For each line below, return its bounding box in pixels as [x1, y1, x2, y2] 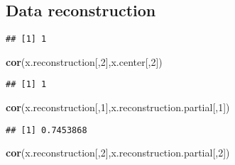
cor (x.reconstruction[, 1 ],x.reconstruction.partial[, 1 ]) [6, 100, 230, 115]
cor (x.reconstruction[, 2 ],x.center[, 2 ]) [6, 54, 163, 69]
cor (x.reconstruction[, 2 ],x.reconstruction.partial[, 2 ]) [6, 145, 230, 160]
